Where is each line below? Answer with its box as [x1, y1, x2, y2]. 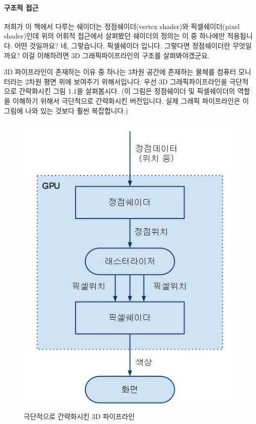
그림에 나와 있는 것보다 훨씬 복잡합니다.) [4, 105, 128, 115]
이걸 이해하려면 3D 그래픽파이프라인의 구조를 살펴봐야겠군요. [22, 50, 210, 60]
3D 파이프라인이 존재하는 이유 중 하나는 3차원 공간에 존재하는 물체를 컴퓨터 [4, 67, 236, 77]
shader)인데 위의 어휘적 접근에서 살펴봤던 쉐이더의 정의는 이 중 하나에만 [4, 31, 225, 41]
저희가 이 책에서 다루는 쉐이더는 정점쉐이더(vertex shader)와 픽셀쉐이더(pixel [4, 21, 240, 31]
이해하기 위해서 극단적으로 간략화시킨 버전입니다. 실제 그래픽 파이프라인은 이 [12, 95, 249, 106]
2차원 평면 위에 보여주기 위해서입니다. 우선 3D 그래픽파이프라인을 [25, 76, 227, 86]
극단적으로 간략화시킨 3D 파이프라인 [24, 411, 135, 422]
